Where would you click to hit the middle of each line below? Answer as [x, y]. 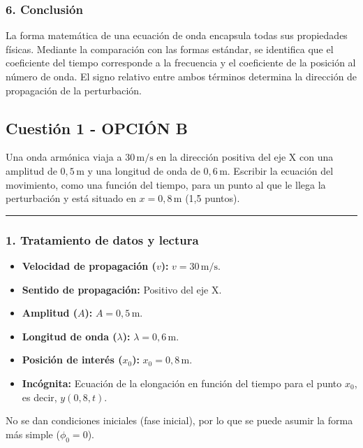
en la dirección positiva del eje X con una [245, 157]
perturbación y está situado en [71, 198]
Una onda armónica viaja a [64, 157]
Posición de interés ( [72, 360]
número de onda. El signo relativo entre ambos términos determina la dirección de [181, 76]
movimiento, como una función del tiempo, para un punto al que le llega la [166, 184]
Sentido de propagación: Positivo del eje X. [122, 289]
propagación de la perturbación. [74, 90]
